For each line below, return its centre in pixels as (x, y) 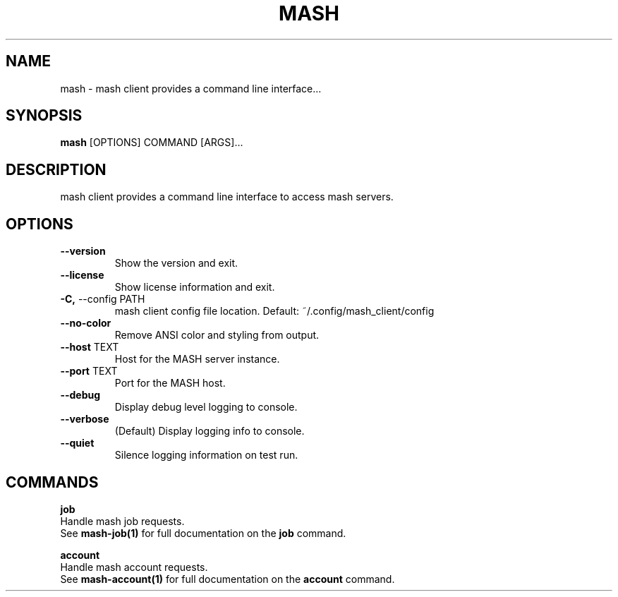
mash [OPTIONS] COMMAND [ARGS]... (152, 143)
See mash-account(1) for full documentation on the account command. (228, 579)
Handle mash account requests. (134, 567)
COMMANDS (52, 482)
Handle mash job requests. (122, 521)
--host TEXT (90, 347)
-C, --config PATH (103, 299)
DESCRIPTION (56, 169)
